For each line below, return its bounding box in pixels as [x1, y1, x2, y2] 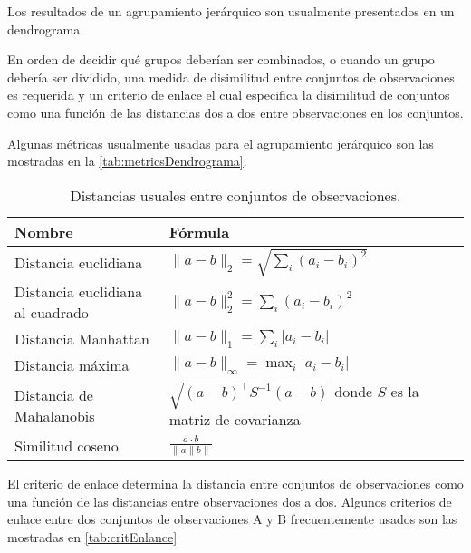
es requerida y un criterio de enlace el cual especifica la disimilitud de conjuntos [7, 85, 450, 104]
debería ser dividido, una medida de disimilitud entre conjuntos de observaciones [7, 67, 455, 86]
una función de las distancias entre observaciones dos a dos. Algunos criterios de [7, 491, 452, 510]
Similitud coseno [14, 435, 119, 457]
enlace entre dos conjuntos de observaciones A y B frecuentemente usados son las [7, 509, 457, 529]
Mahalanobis [14, 405, 95, 427]
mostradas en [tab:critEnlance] [7, 528, 178, 547]
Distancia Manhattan [14, 328, 149, 350]
